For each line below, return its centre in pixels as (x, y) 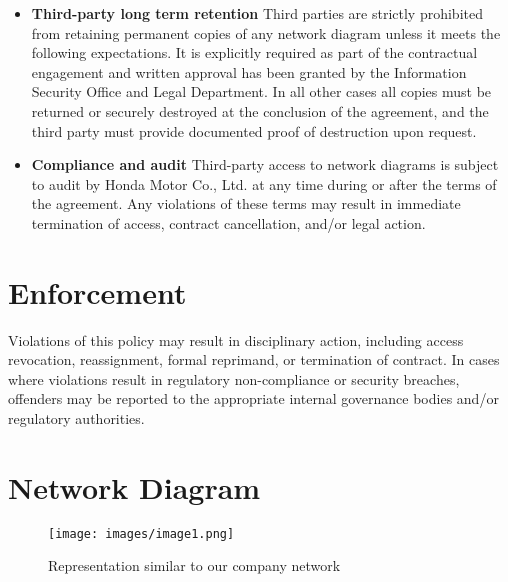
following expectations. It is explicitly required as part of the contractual (254, 52)
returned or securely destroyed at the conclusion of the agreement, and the (260, 110)
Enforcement (97, 291)
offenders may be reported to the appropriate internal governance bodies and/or (253, 398)
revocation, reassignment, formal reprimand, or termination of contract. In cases (254, 359)
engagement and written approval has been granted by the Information (249, 71)
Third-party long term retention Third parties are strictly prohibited (257, 13)
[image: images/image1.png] (141, 533)
